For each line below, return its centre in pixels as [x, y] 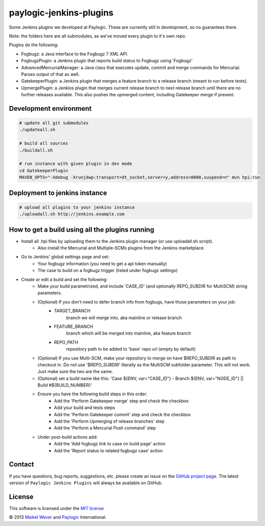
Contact [21, 465]
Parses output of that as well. [50, 74]
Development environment [50, 109]
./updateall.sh [37, 130]
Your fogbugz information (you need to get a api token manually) [102, 263]
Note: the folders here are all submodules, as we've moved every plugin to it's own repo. [98, 36]
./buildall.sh [36, 150]
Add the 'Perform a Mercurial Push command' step [105, 428]
